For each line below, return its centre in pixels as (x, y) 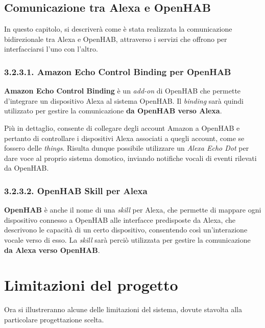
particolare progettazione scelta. (54, 319)
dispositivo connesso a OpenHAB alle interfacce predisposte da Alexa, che (120, 219)
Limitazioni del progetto (91, 285)
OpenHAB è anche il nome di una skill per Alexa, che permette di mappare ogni (133, 210)
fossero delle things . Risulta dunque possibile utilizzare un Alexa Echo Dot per (127, 148)
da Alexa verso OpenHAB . (52, 250)
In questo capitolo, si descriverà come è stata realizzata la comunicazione (118, 29)
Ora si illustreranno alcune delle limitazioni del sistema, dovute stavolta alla (123, 309)
